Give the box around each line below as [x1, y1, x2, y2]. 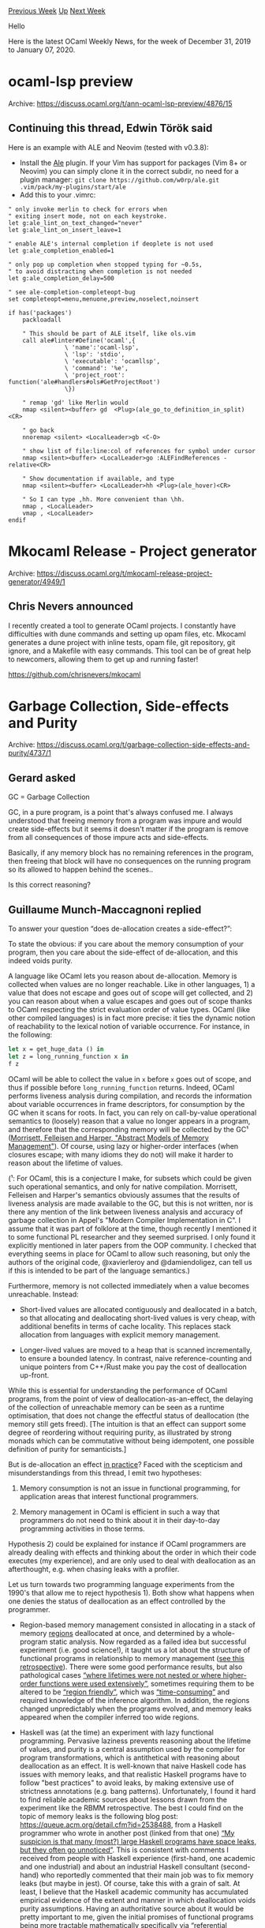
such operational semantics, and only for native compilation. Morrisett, [8, 1182, 238, 1191]
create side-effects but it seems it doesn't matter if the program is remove [8, 824, 249, 834]
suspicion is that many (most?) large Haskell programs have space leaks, [19, 1836, 257, 1846]
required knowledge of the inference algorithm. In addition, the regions [19, 1695, 250, 1705]
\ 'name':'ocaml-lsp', [64, 343, 140, 351]
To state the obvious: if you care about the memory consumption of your [8, 940, 244, 949]
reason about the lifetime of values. [8, 1158, 124, 1168]
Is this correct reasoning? [8, 880, 91, 890]
